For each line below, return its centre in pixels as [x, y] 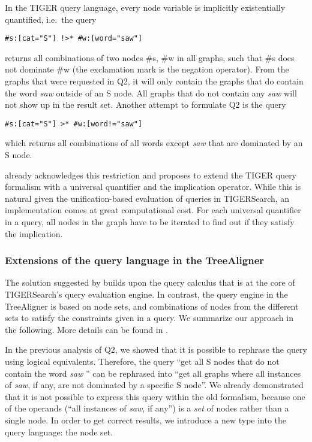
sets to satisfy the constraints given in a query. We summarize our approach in [149, 318]
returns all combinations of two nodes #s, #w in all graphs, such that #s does [150, 57]
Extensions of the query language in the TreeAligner [135, 260]
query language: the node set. [59, 432]
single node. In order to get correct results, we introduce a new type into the [146, 420]
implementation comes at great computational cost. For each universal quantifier [153, 210]
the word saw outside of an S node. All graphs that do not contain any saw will [151, 93]
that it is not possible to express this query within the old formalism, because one [155, 396]
